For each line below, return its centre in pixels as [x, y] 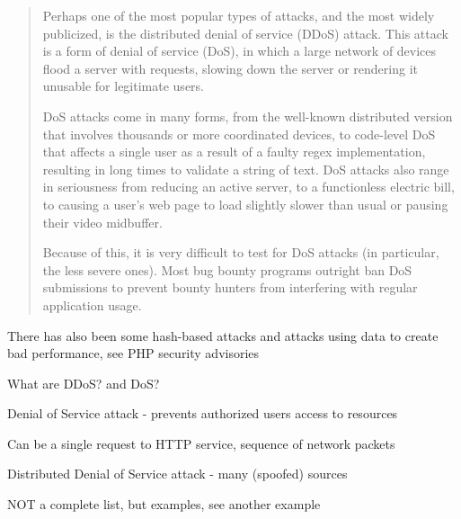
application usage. [92, 304]
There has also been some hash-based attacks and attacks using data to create [223, 335]
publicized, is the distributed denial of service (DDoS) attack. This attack [245, 33]
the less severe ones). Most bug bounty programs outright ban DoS [227, 269]
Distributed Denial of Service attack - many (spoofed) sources [177, 474]
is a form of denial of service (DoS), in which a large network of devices [239, 51]
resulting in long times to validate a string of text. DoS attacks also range [246, 169]
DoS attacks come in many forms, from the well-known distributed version [248, 116]
